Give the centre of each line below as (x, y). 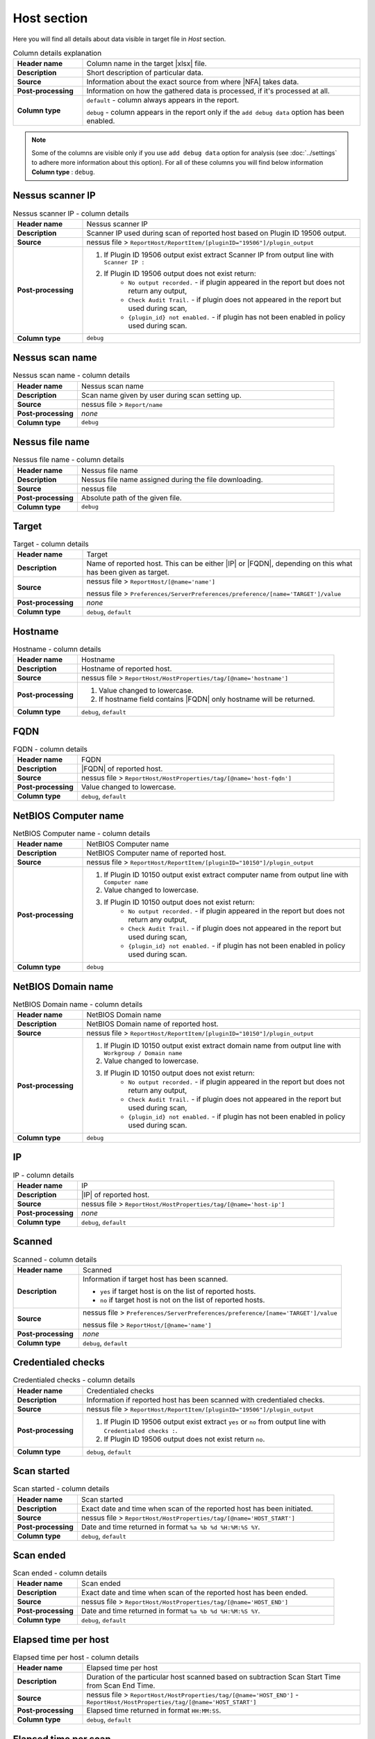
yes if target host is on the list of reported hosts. (178, 1291)
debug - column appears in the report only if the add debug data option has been (215, 113)
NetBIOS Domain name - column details (78, 1004)
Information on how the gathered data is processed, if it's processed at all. (208, 91)
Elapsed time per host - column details (76, 1658)
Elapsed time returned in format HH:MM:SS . (154, 1710)
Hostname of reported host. (126, 669)
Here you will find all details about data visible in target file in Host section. (119, 39)
